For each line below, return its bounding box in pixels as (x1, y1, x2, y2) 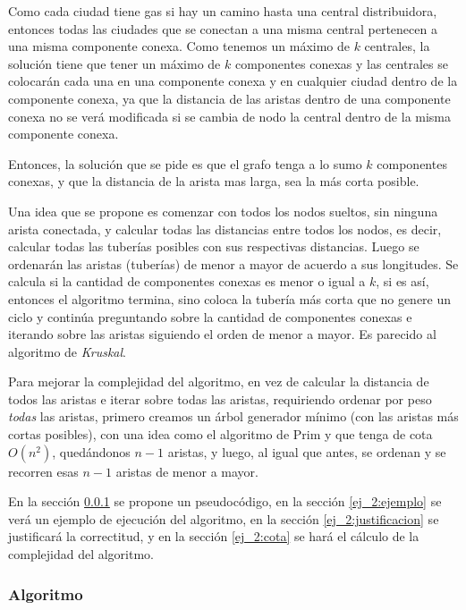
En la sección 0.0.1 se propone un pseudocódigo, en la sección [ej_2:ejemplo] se (8, 492, 442, 511)
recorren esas (8, 462, 79, 480)
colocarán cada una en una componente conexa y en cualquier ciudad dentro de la (8, 72, 458, 90)
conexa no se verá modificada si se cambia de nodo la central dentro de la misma (8, 106, 452, 125)
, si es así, (376, 272, 429, 291)
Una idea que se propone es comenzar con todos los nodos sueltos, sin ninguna (8, 201, 438, 220)
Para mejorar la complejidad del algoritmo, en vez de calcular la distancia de (8, 372, 429, 391)
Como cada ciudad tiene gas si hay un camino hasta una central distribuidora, (8, 2, 437, 20)
